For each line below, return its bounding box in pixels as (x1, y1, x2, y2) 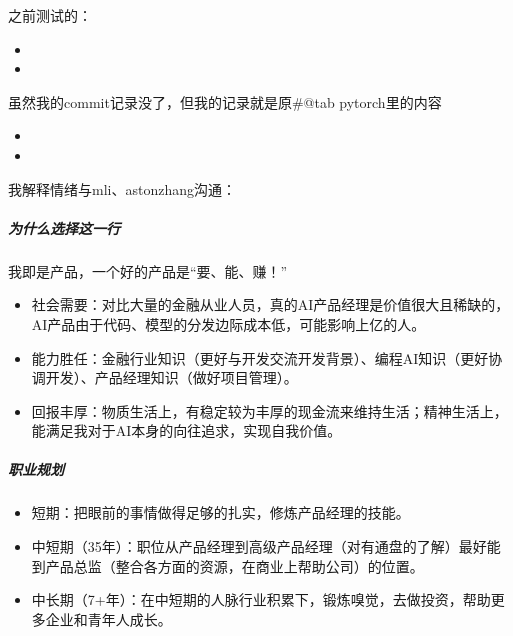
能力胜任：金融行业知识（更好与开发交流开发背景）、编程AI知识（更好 (31, 347, 489, 368)
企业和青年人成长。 (45, 608, 172, 629)
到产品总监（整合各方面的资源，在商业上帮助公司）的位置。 (31, 555, 424, 576)
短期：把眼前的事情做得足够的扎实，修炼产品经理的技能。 (31, 502, 410, 523)
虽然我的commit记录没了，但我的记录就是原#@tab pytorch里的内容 (8, 91, 442, 112)
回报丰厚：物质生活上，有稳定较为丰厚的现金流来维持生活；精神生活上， (31, 400, 508, 421)
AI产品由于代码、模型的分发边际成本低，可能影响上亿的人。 (31, 313, 426, 334)
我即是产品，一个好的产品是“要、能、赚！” (8, 260, 288, 281)
